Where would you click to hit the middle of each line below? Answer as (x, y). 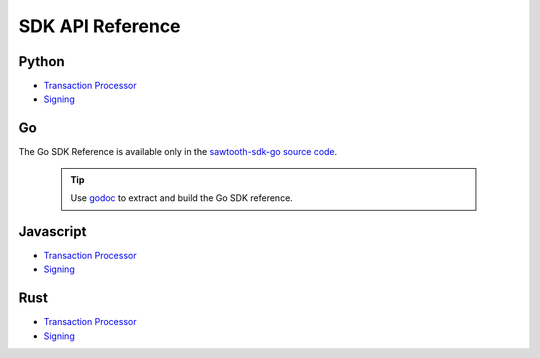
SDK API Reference (99, 26)
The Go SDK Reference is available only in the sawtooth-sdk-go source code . (178, 152)
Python (41, 61)
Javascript (52, 231)
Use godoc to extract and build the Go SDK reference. (182, 198)
